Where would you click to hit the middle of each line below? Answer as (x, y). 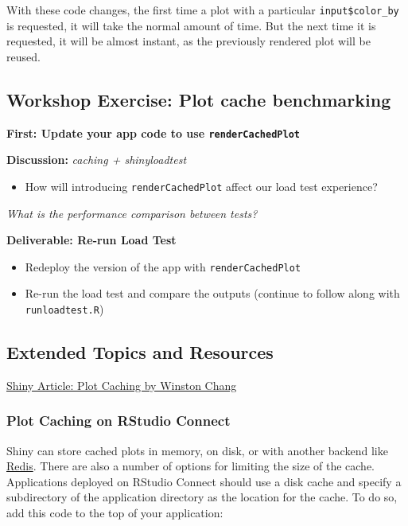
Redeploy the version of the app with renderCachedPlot (163, 266)
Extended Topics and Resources (140, 352)
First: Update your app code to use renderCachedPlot (153, 132)
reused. (23, 56)
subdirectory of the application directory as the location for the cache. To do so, (202, 497)
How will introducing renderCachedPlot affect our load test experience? (201, 186)
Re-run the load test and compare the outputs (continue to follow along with (212, 293)
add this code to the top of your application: (115, 513)
